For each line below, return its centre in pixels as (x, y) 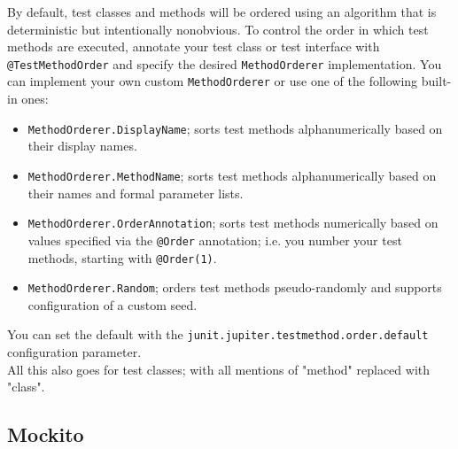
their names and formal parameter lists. (136, 193)
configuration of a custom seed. (113, 304)
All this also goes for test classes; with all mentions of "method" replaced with (219, 369)
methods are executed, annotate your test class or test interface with (194, 46)
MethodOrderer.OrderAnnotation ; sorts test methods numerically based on (233, 223)
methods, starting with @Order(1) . (122, 257)
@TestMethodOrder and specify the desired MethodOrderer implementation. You (225, 63)
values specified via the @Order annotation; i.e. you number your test (215, 240)
